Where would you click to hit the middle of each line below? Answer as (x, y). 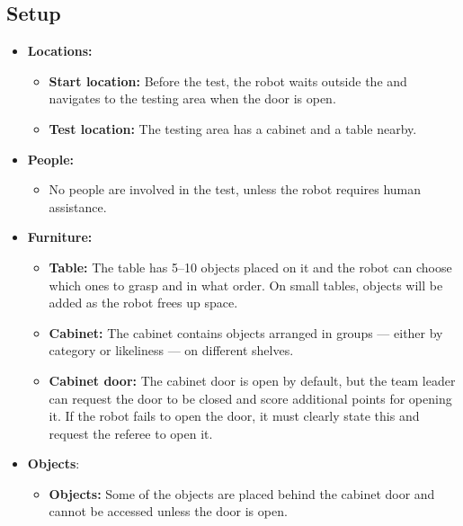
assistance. (78, 206)
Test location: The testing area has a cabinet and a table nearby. (233, 128)
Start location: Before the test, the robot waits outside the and (228, 80)
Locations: (60, 51)
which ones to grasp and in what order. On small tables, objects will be (246, 285)
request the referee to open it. (131, 433)
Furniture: (60, 237)
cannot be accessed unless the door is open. (168, 511)
